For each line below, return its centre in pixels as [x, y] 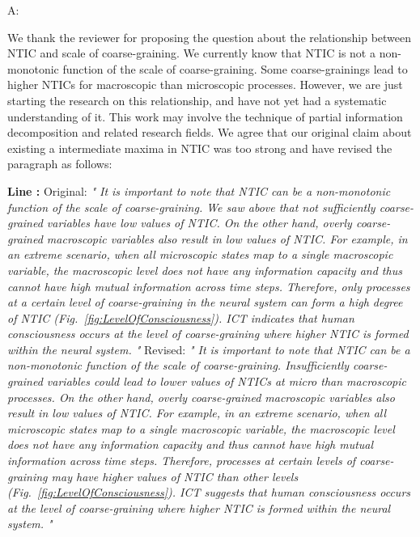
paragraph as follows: [60, 164]
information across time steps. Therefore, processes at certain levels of [182, 461]
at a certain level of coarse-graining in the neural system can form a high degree [205, 302]
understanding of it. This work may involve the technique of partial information [205, 116]
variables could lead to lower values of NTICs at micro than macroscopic [227, 381]
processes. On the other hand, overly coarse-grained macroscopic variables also [201, 397]
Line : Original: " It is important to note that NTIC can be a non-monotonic [199, 190]
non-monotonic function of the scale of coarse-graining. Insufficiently [178, 365]
